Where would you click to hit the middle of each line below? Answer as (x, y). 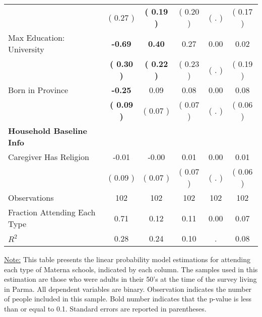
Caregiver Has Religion (49, 157)
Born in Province (38, 90)
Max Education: (37, 37)
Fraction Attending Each (52, 212)
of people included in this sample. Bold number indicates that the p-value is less (128, 299)
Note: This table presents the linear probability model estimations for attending (127, 259)
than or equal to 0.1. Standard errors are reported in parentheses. (105, 308)
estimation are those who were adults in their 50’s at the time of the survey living (130, 279)
